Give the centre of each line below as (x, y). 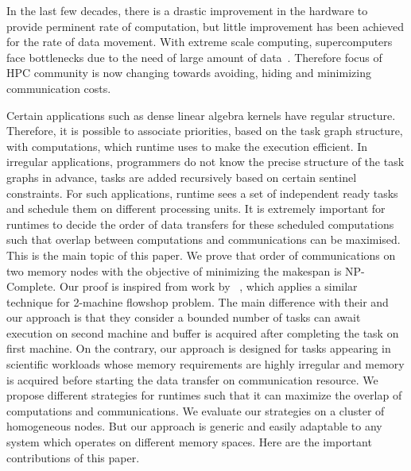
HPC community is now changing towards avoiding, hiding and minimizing (189, 73)
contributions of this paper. (73, 457)
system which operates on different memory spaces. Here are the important (189, 442)
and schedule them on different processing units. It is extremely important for (196, 208)
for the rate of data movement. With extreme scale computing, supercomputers (200, 42)
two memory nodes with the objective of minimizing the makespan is (174, 270)
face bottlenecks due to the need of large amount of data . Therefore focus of (194, 57)
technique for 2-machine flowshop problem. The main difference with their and (198, 301)
